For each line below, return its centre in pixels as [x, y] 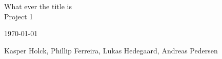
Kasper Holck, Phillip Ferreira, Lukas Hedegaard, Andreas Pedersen [111, 50]
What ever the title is [38, 6]
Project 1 [19, 16]
